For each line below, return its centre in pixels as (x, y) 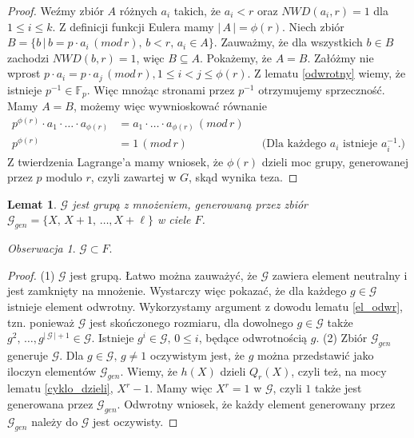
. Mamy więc (181, 388)
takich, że (197, 10)
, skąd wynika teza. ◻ (243, 177)
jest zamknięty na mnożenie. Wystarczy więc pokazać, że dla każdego (177, 291)
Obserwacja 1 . (42, 248)
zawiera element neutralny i (340, 275)
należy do (55, 421)
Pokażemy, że (239, 57)
